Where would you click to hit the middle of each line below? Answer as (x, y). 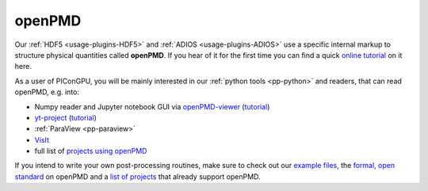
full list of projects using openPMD (91, 151)
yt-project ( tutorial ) (65, 117)
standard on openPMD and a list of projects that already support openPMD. (138, 176)
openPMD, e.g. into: (47, 92)
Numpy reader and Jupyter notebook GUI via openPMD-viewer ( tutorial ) (152, 106)
